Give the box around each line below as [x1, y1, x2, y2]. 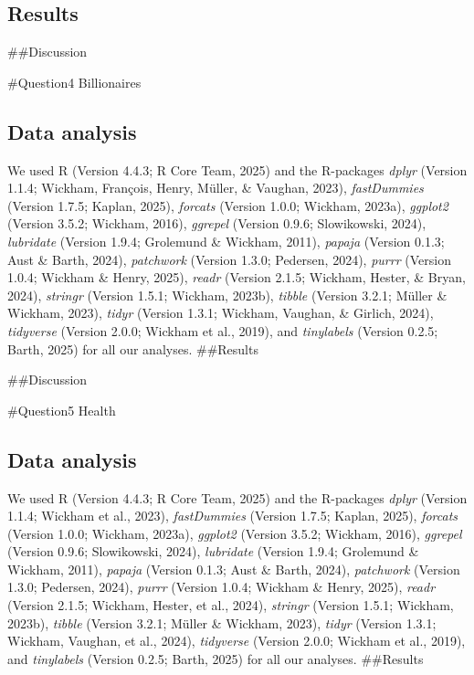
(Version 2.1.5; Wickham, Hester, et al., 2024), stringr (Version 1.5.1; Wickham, [7, 596, 454, 615]
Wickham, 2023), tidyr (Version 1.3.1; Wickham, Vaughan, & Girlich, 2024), [7, 303, 434, 322]
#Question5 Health [7, 400, 116, 419]
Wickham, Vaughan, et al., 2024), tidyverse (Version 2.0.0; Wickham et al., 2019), [7, 631, 466, 650]
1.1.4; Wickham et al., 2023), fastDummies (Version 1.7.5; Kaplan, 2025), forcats [7, 506, 458, 525]
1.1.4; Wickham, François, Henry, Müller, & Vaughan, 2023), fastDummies [7, 178, 424, 197]
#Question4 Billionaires [7, 72, 142, 91]
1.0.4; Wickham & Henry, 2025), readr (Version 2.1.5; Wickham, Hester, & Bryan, [7, 268, 466, 287]
